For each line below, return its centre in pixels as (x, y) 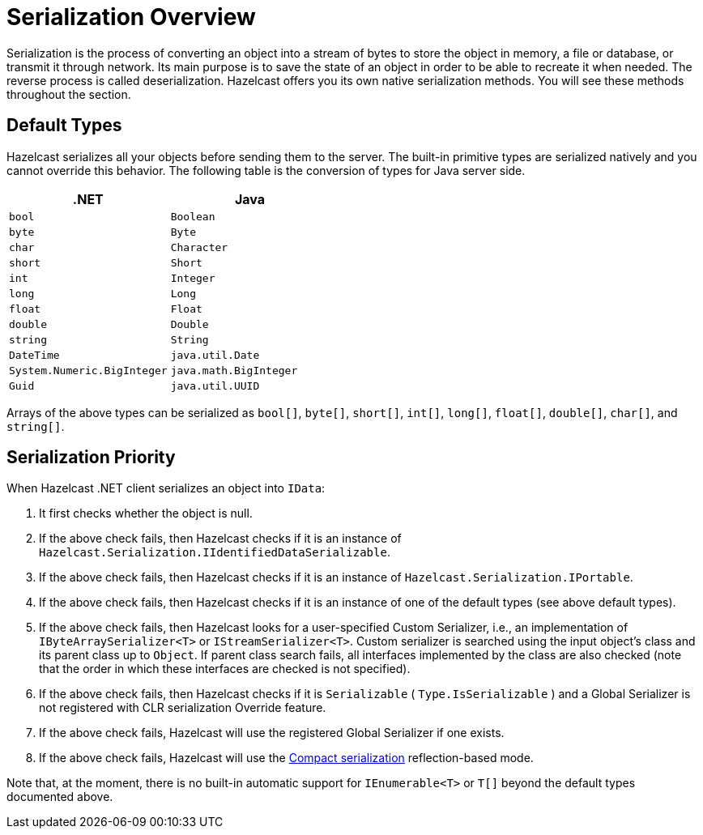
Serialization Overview (131, 17)
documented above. (60, 797)
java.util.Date (215, 355)
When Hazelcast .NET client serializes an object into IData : (166, 488)
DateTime (34, 355)
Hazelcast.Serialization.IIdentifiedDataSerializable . (215, 552)
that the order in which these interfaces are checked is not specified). (225, 669)
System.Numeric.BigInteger (88, 370)
